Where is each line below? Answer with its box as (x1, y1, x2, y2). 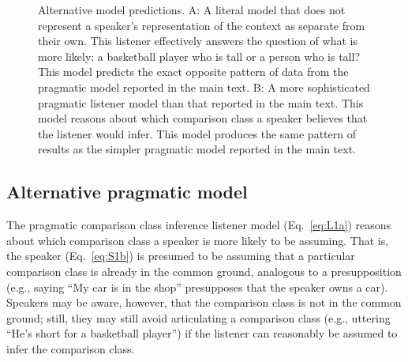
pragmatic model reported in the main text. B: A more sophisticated (38, 78, 370, 95)
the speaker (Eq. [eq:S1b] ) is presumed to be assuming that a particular (6, 247, 355, 264)
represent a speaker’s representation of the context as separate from (38, 17, 365, 33)
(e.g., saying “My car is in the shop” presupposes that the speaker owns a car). (6, 278, 388, 295)
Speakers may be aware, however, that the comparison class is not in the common (6, 294, 402, 311)
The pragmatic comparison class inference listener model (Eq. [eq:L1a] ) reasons (6, 217, 391, 233)
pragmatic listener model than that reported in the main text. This (38, 94, 364, 111)
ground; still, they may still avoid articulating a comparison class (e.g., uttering (6, 309, 391, 326)
